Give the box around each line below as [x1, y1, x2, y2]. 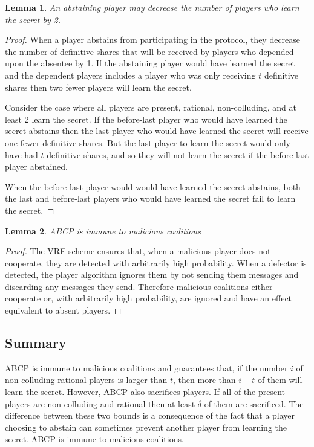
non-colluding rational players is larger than [5, 373, 168, 386]
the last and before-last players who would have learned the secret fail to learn [5, 192, 296, 205]
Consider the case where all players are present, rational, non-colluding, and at [5, 101, 296, 114]
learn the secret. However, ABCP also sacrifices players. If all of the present [5, 385, 286, 398]
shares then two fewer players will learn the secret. [5, 80, 192, 93]
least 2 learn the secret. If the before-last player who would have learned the [5, 112, 287, 125]
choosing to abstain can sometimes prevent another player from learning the [5, 420, 287, 433]
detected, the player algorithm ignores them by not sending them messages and [5, 268, 299, 281]
